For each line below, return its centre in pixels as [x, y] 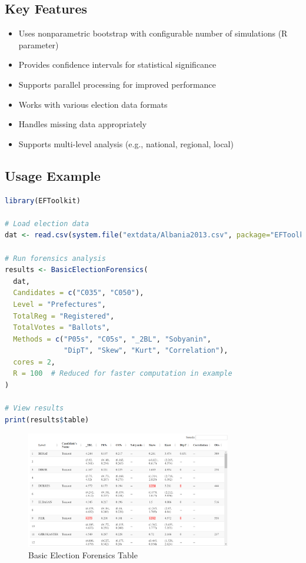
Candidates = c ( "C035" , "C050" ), [79, 293]
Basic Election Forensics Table [83, 555]
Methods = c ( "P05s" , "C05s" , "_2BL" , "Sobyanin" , [112, 339]
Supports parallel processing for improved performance [117, 84]
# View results [34, 408]
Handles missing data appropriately [83, 124]
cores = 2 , [34, 362]
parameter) [39, 44]
